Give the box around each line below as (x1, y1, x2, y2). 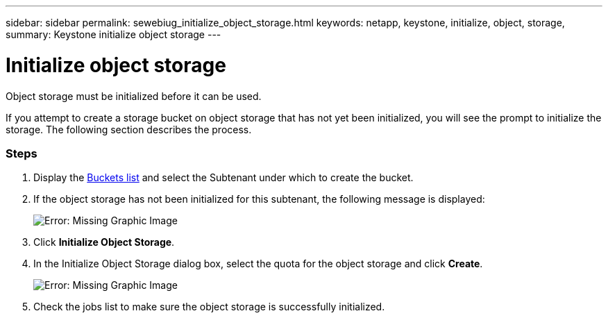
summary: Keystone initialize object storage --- (6, 28, 221, 40)
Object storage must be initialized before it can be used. (6, 90, 262, 102)
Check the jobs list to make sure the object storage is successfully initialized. (33, 301, 385, 313)
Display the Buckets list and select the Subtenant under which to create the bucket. (33, 171, 414, 184)
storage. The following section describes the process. (6, 123, 252, 135)
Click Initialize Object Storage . (33, 236, 175, 249)
